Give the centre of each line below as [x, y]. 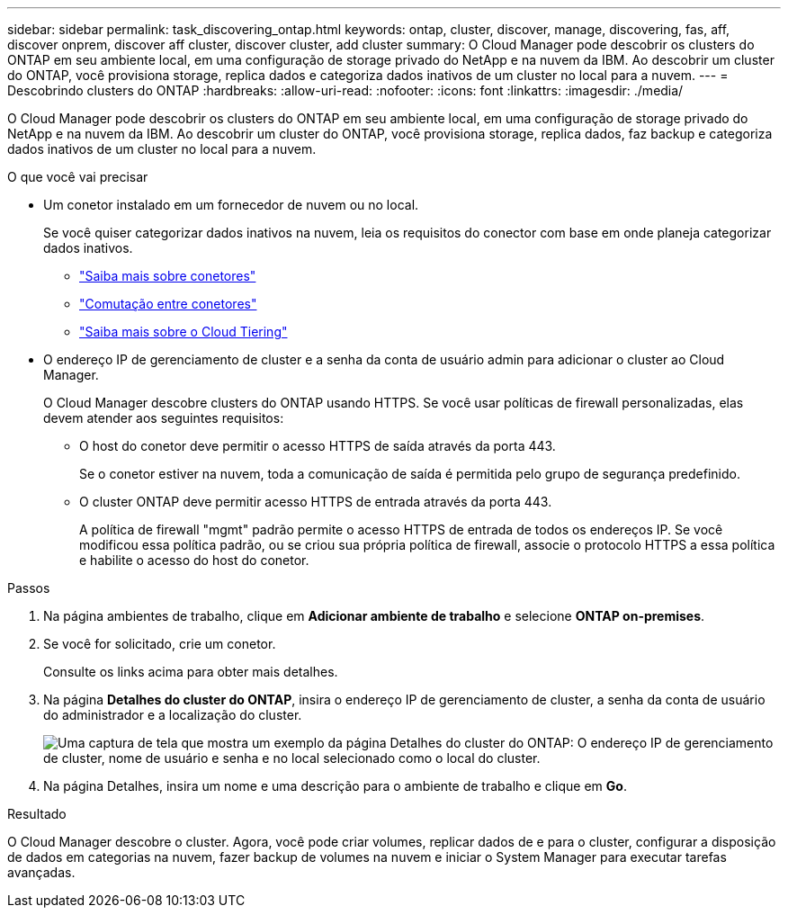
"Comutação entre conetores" [168, 304]
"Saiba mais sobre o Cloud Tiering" [184, 332]
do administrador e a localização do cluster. [173, 715]
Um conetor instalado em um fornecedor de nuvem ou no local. [231, 205]
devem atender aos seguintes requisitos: [164, 418]
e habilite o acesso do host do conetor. [194, 560]
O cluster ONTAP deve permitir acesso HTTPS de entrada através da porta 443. [316, 502]
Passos [29, 588]
